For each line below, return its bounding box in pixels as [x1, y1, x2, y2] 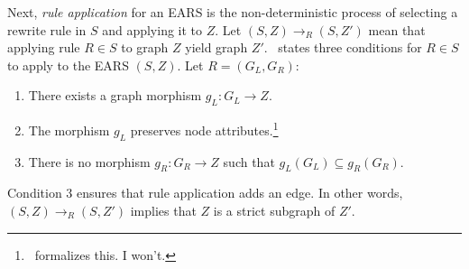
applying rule [7, 38, 80, 57]
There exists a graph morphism [28, 86, 202, 105]
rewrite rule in [7, 20, 87, 39]
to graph [121, 38, 169, 57]
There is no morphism [28, 152, 151, 171]
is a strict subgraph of [213, 201, 336, 220]
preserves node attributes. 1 [130, 118, 279, 139]
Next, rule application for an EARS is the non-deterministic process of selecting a [7, 3, 458, 21]
